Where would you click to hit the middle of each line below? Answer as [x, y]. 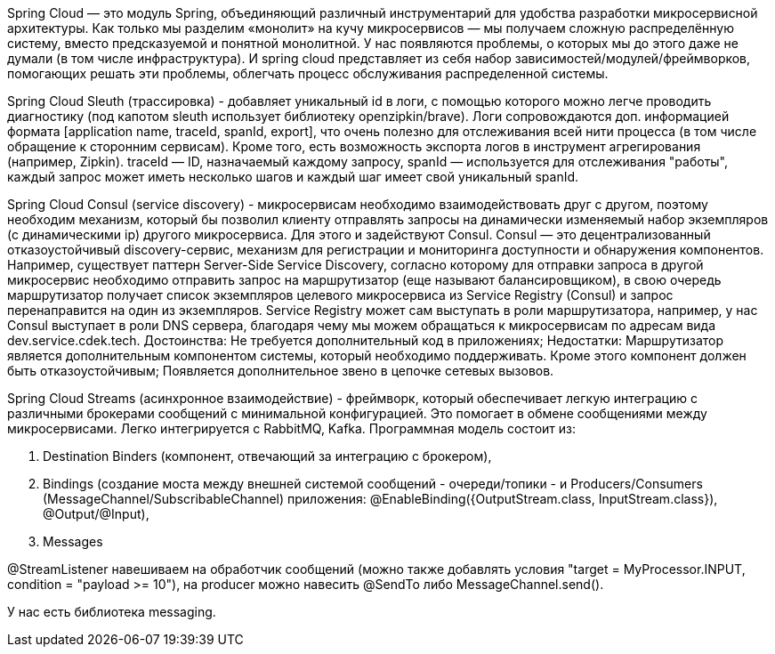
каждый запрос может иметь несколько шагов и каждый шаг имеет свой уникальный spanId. [293, 177]
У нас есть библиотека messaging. [112, 612]
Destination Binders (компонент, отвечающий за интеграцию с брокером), [267, 456]
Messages [73, 541]
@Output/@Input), [96, 514]
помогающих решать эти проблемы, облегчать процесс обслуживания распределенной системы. [308, 73]
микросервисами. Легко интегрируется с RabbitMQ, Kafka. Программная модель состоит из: [292, 428]
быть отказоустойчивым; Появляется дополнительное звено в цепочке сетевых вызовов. [281, 371]
